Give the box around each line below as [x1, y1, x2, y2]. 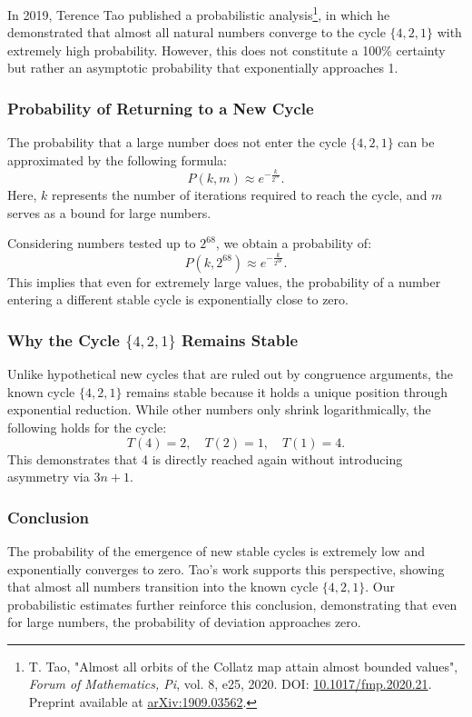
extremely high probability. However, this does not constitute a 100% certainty [7, 40, 446, 59]
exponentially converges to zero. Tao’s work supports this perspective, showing [7, 559, 445, 578]
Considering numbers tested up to [7, 234, 196, 253]
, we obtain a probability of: [215, 234, 372, 253]
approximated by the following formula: [7, 150, 228, 169]
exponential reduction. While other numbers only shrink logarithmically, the [7, 400, 431, 419]
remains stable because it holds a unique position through [126, 382, 448, 401]
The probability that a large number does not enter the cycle [7, 133, 347, 152]
